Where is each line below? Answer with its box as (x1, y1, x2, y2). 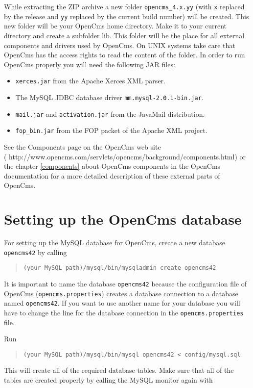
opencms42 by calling (4, 247, 67, 257)
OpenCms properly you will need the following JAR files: (4, 59, 175, 69)
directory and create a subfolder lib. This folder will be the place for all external (4, 30, 245, 40)
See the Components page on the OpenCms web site (4, 141, 161, 152)
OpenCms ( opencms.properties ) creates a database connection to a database (4, 288, 238, 298)
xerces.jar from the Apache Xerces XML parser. (15, 76, 165, 86)
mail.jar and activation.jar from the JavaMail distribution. (15, 108, 205, 119)
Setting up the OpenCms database (4, 209, 242, 229)
